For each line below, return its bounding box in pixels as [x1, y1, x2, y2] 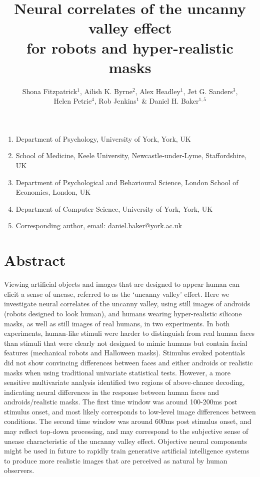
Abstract [4, 250, 66, 270]
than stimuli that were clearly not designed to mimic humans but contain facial [4, 337, 247, 348]
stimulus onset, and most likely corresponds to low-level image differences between [4, 406, 256, 416]
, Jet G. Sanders [183, 86, 233, 96]
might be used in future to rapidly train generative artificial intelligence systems [4, 445, 249, 456]
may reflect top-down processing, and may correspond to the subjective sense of [4, 426, 248, 436]
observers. [4, 465, 34, 475]
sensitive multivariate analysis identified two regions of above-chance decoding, [4, 377, 245, 387]
